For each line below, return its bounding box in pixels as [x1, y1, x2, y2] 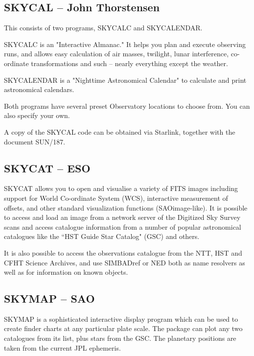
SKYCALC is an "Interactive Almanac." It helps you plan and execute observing [4, 39, 246, 49]
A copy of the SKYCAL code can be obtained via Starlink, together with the [4, 126, 235, 137]
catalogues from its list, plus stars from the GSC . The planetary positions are [4, 333, 236, 343]
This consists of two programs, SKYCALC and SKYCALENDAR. [4, 23, 203, 33]
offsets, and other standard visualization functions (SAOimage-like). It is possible [4, 202, 248, 213]
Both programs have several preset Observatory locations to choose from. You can [4, 100, 250, 111]
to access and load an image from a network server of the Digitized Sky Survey [4, 212, 241, 222]
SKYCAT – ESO [4, 160, 91, 175]
